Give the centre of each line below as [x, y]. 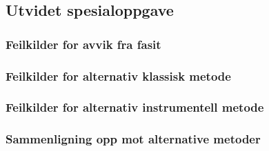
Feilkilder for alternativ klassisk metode [118, 75]
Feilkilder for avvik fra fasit [83, 44]
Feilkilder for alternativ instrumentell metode [135, 107]
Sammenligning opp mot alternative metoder [133, 139]
